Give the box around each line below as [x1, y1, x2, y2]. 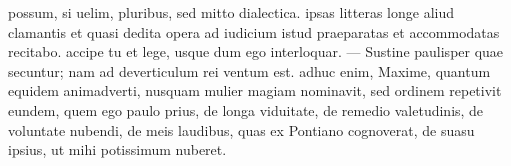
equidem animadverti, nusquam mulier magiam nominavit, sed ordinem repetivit [8, 80, 502, 101]
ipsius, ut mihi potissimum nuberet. [8, 139, 227, 160]
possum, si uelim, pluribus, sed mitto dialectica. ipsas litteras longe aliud [8, 2, 454, 22]
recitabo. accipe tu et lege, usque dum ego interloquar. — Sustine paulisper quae [8, 41, 504, 62]
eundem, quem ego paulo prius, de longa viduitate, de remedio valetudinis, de [8, 99, 484, 120]
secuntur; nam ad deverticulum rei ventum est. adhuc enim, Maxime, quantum [8, 60, 491, 81]
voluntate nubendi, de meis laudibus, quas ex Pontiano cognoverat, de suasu [8, 119, 475, 140]
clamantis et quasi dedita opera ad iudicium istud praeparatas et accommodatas [8, 21, 500, 42]
